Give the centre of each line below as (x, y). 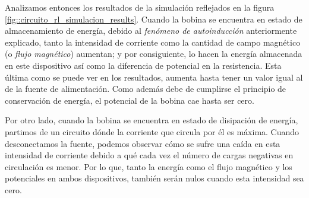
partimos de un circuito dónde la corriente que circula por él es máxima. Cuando (152, 131)
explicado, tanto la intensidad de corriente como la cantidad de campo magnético (153, 42)
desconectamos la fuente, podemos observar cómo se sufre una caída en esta (143, 143)
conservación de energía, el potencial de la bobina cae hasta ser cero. (130, 100)
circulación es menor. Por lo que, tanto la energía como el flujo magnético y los (149, 166)
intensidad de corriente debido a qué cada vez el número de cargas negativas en (149, 155)
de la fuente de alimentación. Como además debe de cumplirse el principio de (146, 89)
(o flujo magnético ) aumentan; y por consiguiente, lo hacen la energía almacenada (154, 54)
